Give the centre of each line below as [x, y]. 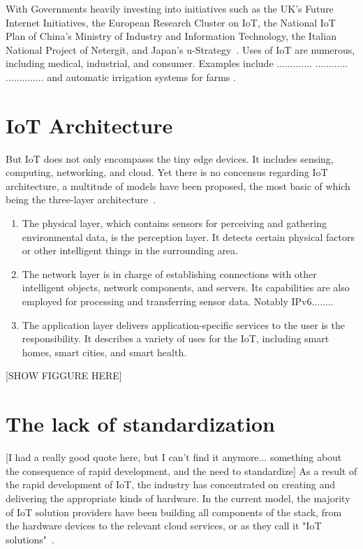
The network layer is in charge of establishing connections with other [169, 273]
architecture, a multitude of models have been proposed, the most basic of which [178, 185]
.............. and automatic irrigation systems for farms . [121, 76]
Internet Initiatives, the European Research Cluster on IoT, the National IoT [171, 22]
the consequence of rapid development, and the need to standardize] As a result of [181, 470]
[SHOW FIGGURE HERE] [64, 375]
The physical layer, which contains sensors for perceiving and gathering [174, 223]
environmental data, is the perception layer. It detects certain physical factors [188, 236]
